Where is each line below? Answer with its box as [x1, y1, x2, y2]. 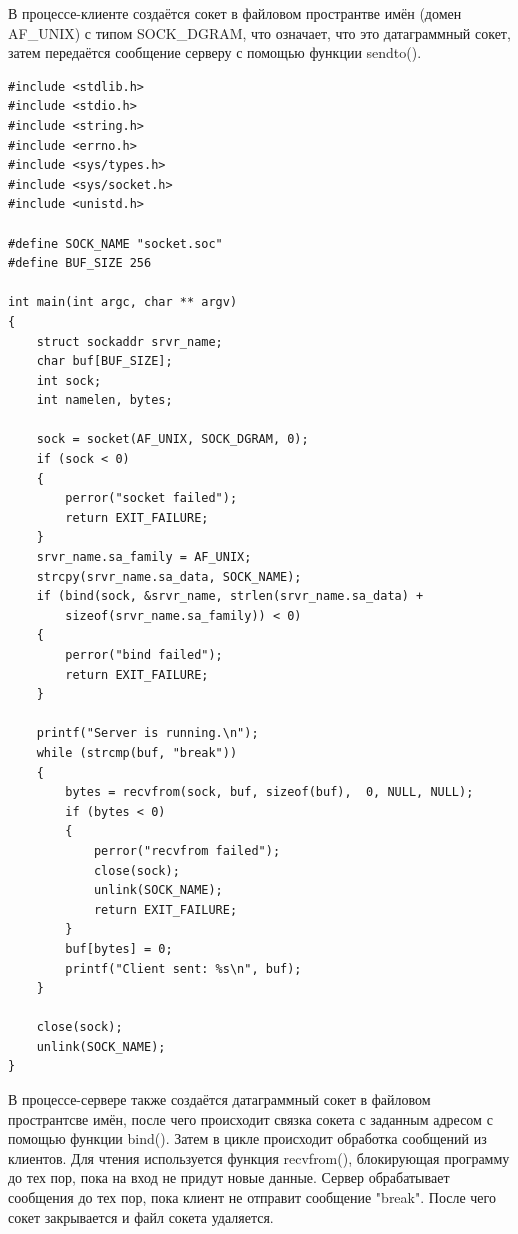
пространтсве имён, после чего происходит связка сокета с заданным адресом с [8, 1108, 493, 1129]
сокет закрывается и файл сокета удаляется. [8, 1206, 274, 1227]
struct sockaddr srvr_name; [36, 334, 223, 349]
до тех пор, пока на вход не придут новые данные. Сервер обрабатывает [8, 1167, 450, 1188]
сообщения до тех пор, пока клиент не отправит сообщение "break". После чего [8, 1187, 496, 1208]
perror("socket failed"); [65, 491, 238, 506]
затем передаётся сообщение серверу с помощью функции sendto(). [8, 42, 422, 63]
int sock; [36, 373, 102, 388]
